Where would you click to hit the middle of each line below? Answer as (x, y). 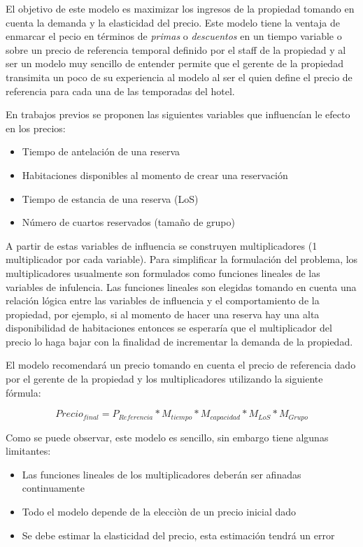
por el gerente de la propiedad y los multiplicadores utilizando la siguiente (164, 379)
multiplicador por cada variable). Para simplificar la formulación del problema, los (182, 259)
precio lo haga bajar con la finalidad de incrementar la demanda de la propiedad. (179, 341)
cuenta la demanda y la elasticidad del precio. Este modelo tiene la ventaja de (173, 22)
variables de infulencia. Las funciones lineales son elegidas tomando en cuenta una (181, 286)
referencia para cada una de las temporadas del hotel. (120, 91)
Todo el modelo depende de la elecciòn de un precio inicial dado (159, 512)
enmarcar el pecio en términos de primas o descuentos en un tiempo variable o (174, 36)
